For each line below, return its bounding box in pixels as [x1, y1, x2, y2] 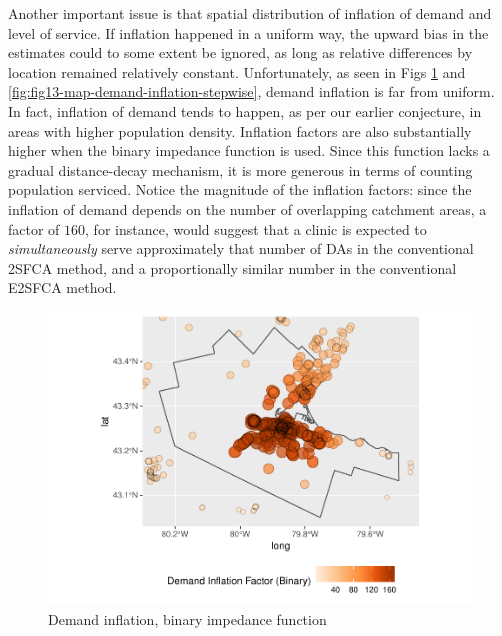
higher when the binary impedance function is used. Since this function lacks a [8, 140, 490, 161]
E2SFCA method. [8, 277, 117, 298]
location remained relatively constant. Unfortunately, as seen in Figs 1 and [8, 61, 466, 82]
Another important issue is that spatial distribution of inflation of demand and [8, 3, 492, 23]
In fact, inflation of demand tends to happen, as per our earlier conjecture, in [8, 100, 482, 121]
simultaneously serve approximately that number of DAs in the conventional [8, 238, 474, 259]
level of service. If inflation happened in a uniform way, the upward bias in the [8, 22, 489, 43]
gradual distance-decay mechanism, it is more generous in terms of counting [8, 159, 473, 180]
